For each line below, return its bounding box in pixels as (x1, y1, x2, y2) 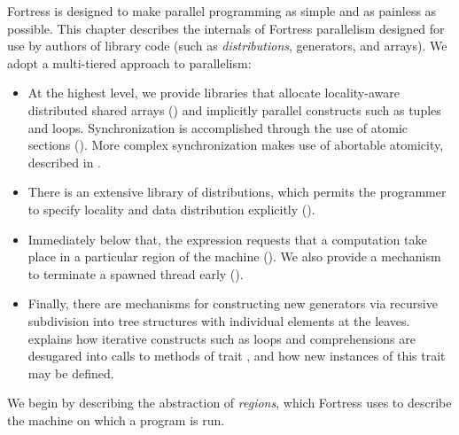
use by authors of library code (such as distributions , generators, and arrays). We (7, 36, 447, 55)
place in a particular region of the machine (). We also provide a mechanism (27, 247, 441, 266)
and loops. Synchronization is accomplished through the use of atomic (27, 118, 408, 136)
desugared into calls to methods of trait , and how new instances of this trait (27, 346, 446, 365)
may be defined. (27, 363, 114, 382)
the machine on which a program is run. (7, 410, 225, 429)
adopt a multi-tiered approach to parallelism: (7, 53, 252, 72)
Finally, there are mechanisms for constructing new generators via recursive (27, 294, 438, 313)
